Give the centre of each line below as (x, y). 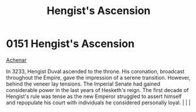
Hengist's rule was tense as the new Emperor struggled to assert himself (94, 96)
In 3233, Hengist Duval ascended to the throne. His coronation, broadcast (95, 71)
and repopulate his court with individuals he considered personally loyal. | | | (98, 102)
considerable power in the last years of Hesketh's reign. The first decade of (97, 90)
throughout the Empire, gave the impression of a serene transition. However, (98, 77)
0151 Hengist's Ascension (70, 44)
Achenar (16, 60)
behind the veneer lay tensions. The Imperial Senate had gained (83, 84)
